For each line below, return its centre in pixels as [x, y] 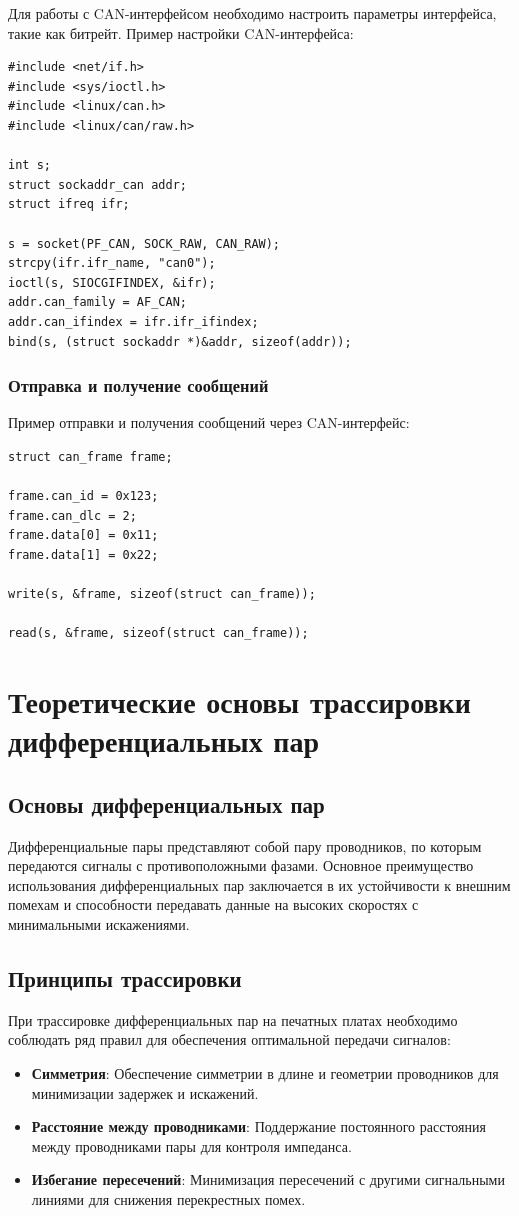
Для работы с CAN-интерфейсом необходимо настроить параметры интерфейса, [252, 13]
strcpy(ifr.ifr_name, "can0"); [112, 263]
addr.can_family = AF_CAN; [97, 302]
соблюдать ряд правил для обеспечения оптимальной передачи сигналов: [229, 1039]
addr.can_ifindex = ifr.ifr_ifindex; [133, 321]
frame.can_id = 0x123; [83, 496]
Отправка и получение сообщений [138, 385]
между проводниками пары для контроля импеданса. [191, 1145]
